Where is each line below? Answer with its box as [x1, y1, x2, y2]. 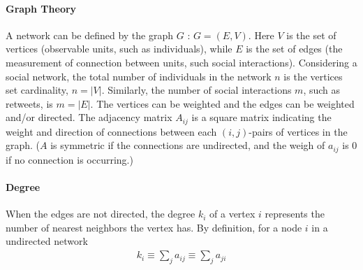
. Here [248, 27, 274, 42]
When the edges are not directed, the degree [6, 206, 195, 221]
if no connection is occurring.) [6, 152, 133, 166]
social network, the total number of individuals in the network [6, 69, 272, 83]
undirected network [6, 234, 88, 248]
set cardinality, [6, 83, 68, 97]
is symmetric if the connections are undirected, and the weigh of [50, 138, 325, 152]
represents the [265, 206, 325, 221]
